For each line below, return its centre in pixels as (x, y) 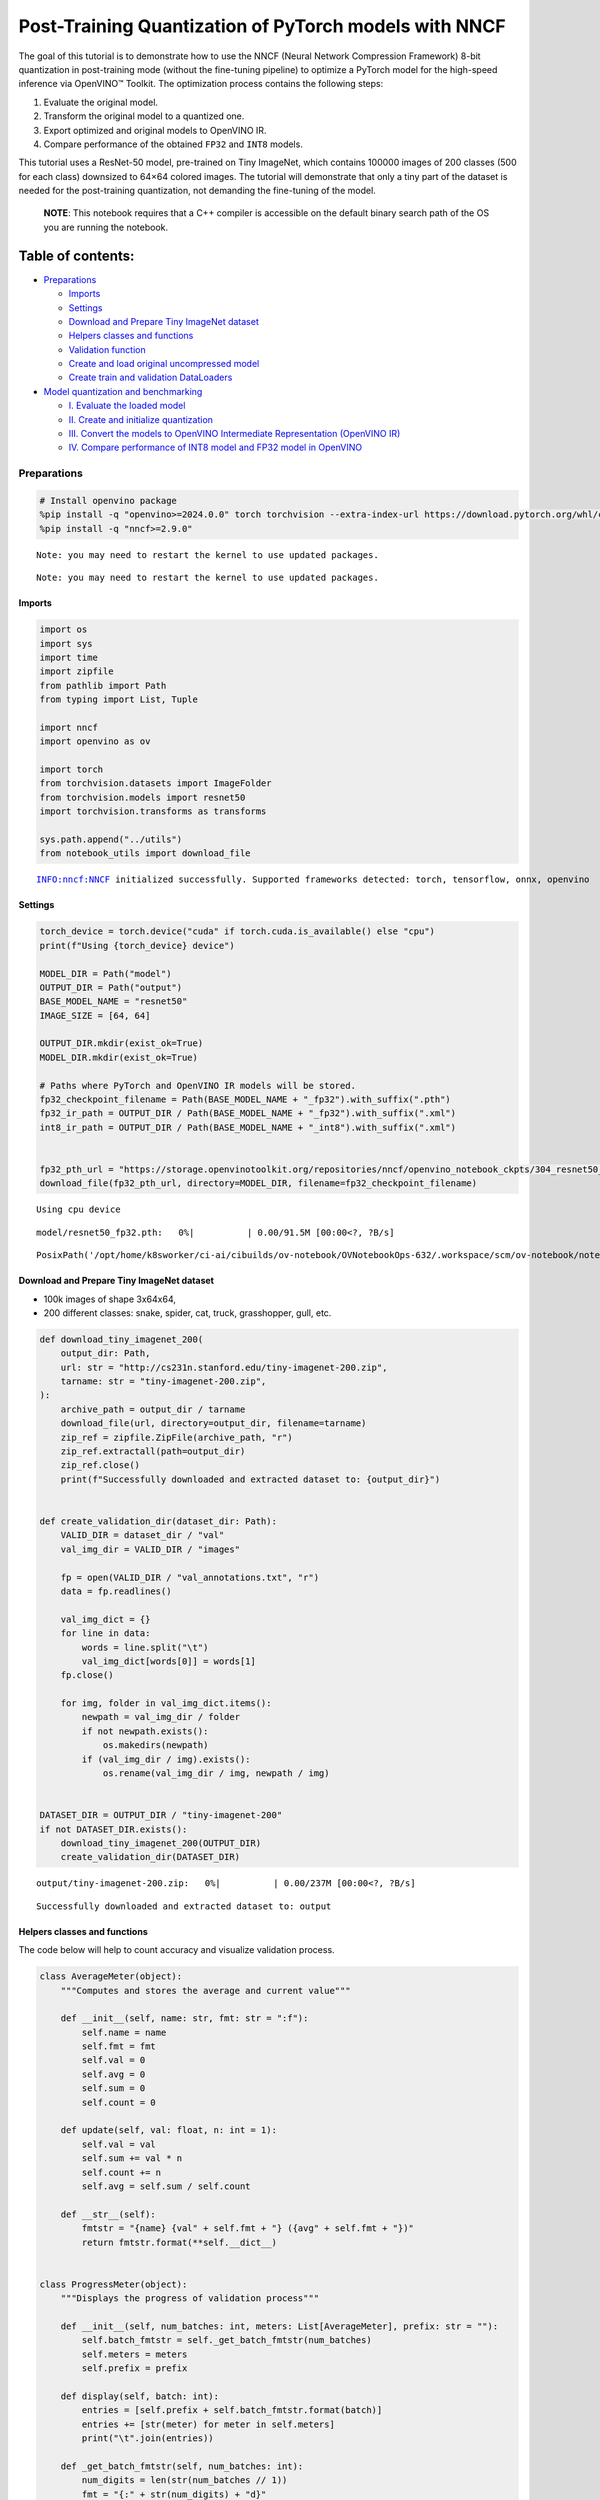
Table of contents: (76, 255)
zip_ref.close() (100, 1465)
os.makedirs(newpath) (155, 1745)
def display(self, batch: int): (140, 2396)
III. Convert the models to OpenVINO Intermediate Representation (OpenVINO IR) (234, 434)
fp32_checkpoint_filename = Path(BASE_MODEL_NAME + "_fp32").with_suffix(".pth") (245, 1099)
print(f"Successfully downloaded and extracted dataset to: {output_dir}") (250, 1479)
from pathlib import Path (103, 685)
